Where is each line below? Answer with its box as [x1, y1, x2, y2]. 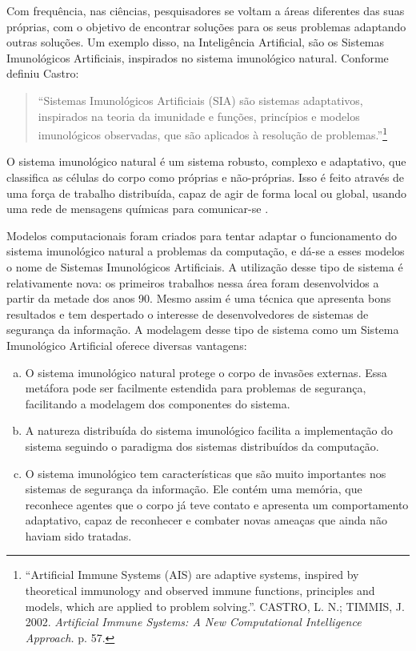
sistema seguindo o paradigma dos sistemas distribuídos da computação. [25, 437, 379, 454]
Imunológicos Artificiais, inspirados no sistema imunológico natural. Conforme [6, 49, 389, 66]
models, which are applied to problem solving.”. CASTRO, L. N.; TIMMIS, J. [25, 597, 405, 614]
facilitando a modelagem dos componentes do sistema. [25, 395, 290, 412]
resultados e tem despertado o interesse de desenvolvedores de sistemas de [6, 305, 369, 322]
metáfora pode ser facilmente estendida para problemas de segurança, [25, 380, 366, 396]
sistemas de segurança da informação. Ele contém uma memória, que [25, 480, 362, 497]
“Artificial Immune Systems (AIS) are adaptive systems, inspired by [25, 566, 359, 583]
